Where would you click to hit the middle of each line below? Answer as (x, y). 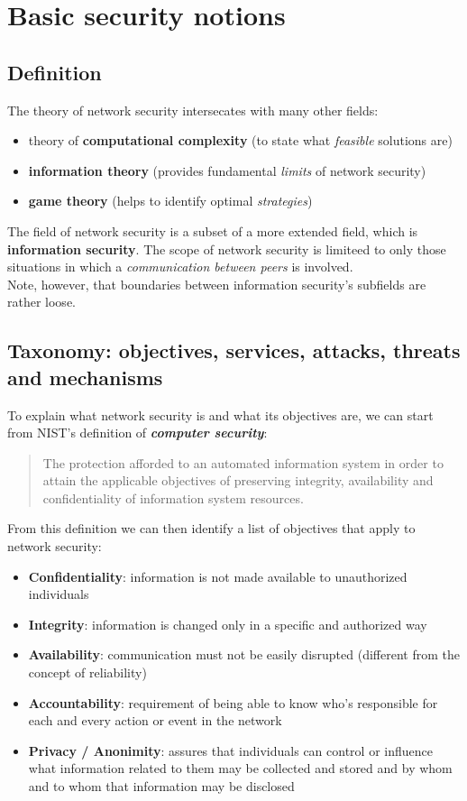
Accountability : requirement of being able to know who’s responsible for (233, 702)
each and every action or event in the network (155, 720)
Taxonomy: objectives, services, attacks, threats (234, 350)
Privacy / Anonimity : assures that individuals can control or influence (230, 750)
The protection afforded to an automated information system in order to (243, 462)
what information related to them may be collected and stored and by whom (240, 768)
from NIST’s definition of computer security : (137, 433)
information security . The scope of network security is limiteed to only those (227, 249)
